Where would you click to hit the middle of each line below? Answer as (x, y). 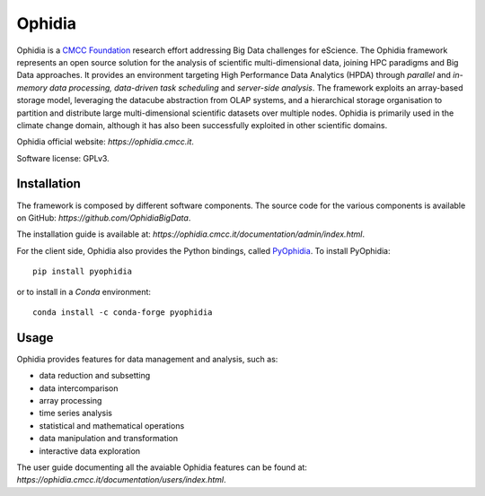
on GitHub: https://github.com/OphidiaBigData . (104, 218)
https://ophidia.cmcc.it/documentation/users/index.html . (121, 480)
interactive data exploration (90, 451)
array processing (71, 400)
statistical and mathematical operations (112, 425)
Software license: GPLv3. (63, 158)
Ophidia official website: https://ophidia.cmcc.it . (106, 142)
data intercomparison (79, 388)
